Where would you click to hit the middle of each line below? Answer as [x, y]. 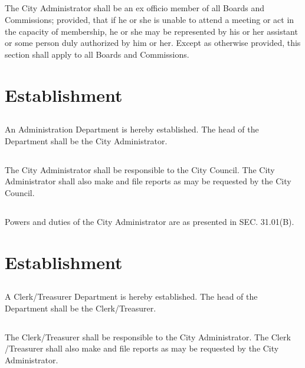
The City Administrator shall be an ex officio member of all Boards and [135, 8]
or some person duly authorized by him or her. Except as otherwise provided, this [153, 43]
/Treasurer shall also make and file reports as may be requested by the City [142, 348]
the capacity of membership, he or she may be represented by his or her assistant [151, 31]
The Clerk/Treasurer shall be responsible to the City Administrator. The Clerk [148, 336]
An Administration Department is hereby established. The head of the [132, 129]
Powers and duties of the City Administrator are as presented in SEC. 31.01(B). [150, 221]
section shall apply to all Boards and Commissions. [97, 54]
